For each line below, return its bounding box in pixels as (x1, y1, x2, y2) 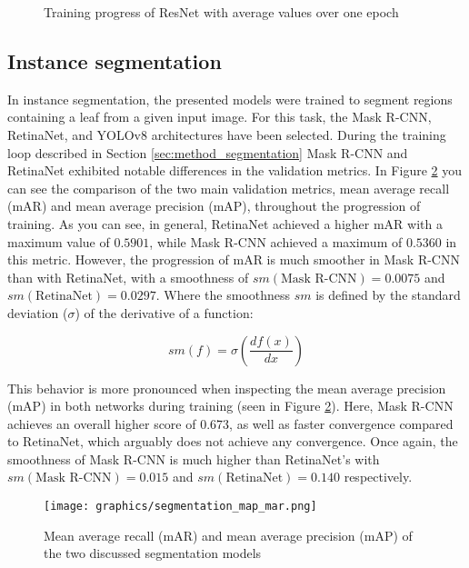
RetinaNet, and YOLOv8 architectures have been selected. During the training (7, 125, 446, 144)
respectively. (344, 467, 413, 486)
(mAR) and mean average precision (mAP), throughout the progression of (7, 196, 421, 215)
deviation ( (7, 303, 68, 322)
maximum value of (7, 232, 110, 251)
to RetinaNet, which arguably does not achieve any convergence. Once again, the (7, 432, 458, 451)
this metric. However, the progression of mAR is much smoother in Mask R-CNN (7, 250, 460, 269)
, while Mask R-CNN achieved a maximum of (149, 232, 403, 251)
